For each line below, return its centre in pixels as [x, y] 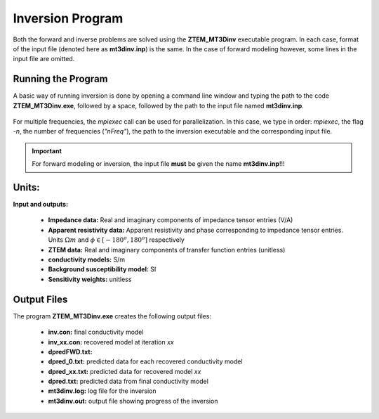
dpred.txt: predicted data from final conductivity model [128, 381]
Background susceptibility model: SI [102, 269]
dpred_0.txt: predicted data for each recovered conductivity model [145, 361]
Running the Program [60, 79]
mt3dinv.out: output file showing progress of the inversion [133, 401]
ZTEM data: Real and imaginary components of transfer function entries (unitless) [167, 250]
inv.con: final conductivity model [96, 332]
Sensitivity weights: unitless [90, 279]
